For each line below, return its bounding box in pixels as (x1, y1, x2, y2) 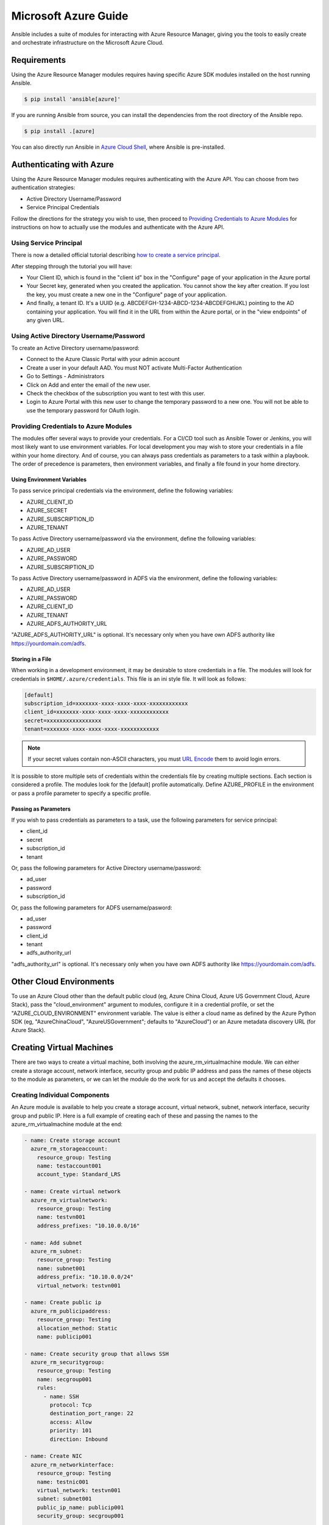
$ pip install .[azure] (24, 128, 96, 135)
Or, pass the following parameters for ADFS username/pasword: (11, 903, 172, 911)
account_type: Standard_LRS (37, 1171, 121, 1178)
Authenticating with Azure (11, 159, 114, 170)
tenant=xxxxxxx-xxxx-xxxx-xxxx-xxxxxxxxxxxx (24, 726, 160, 733)
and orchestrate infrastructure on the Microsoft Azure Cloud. (11, 38, 164, 46)
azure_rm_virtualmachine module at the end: (11, 1120, 123, 1128)
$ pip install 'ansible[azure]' (24, 96, 121, 103)
